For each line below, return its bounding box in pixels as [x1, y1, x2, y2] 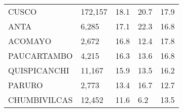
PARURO [8, 79, 43, 91]
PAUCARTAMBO [8, 50, 73, 61]
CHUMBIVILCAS [8, 94, 73, 105]
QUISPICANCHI [8, 64, 69, 76]
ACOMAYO [8, 35, 52, 47]
